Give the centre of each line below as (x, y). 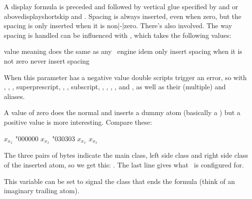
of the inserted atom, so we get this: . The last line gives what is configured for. (124, 164)
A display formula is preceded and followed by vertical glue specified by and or (121, 6)
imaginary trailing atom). (42, 191)
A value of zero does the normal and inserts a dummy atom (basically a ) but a (122, 112)
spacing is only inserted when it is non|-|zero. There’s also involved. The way (118, 25)
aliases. (14, 96)
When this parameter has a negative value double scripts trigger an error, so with (126, 77)
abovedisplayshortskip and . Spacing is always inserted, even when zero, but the (123, 16)
